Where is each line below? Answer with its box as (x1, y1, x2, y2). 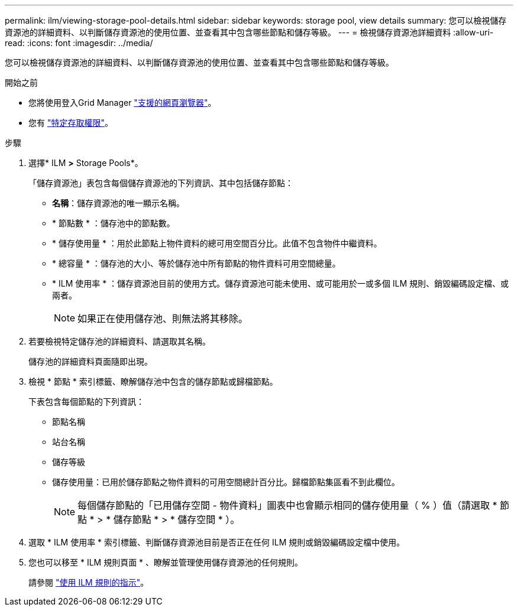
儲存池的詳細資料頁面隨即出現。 (28, 356, 153, 366)
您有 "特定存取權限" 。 (28, 118, 113, 128)
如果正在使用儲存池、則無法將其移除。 (77, 313, 248, 324)
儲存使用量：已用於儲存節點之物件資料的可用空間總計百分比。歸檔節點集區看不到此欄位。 (52, 477, 400, 487)
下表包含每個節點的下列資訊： (28, 396, 144, 407)
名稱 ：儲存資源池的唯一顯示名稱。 (52, 198, 184, 208)
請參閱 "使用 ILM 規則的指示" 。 (28, 577, 149, 587)
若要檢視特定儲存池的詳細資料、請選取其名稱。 (28, 336, 211, 346)
